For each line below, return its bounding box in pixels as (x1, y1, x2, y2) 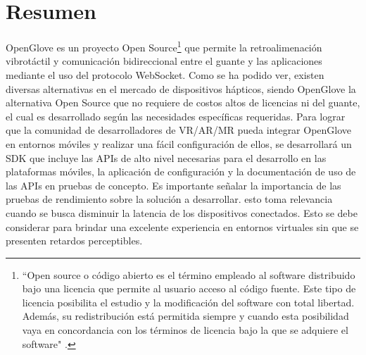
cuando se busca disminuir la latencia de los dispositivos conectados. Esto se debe (6, 205, 358, 220)
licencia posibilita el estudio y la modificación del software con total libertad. (22, 294, 355, 309)
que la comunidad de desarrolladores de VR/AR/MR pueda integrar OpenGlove (6, 123, 352, 137)
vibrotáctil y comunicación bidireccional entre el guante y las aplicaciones (6, 54, 322, 68)
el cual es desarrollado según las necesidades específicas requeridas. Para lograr (6, 108, 346, 123)
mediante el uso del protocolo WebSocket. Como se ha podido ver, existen (6, 67, 324, 82)
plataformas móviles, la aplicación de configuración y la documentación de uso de (6, 164, 356, 179)
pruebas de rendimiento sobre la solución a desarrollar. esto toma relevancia (6, 192, 333, 206)
